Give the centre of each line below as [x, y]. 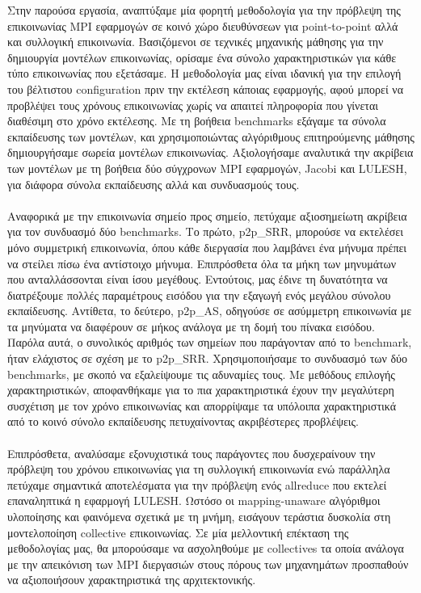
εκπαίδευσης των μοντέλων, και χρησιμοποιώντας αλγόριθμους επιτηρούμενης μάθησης [211, 136]
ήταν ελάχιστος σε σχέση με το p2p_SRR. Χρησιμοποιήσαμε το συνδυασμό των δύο [207, 358]
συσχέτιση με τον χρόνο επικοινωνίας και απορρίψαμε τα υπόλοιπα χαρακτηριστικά [202, 405]
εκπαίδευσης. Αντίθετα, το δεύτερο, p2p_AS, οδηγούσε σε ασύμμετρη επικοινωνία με [210, 311]
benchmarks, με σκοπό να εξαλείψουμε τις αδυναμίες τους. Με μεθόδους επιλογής [201, 374]
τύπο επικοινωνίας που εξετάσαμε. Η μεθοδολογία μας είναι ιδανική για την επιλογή [204, 73]
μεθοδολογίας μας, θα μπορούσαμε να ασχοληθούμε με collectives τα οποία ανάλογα [206, 548]
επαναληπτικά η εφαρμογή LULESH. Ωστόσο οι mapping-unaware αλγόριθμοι [194, 500]
